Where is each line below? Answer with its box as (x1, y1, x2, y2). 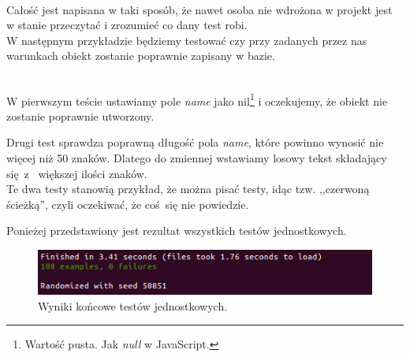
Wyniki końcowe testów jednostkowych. (38, 297, 228, 314)
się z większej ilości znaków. (6, 165, 147, 181)
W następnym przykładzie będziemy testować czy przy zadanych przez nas (6, 32, 367, 48)
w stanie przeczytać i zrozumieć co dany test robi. (6, 17, 248, 33)
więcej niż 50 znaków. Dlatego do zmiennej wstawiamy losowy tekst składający (6, 150, 387, 165)
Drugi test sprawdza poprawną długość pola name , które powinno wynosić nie (6, 134, 384, 151)
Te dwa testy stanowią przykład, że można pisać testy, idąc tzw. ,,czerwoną (6, 180, 370, 197)
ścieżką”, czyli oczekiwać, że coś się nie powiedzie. (6, 195, 249, 212)
